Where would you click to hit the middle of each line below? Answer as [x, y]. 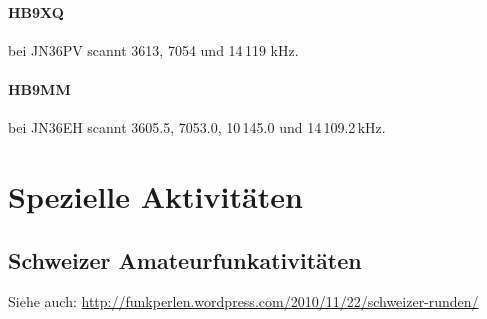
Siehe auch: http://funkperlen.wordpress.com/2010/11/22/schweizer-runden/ [243, 301]
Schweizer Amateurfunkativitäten [185, 259]
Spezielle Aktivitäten [155, 195]
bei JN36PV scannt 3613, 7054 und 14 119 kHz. [153, 49]
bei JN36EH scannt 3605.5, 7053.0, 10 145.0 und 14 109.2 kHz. [197, 127]
